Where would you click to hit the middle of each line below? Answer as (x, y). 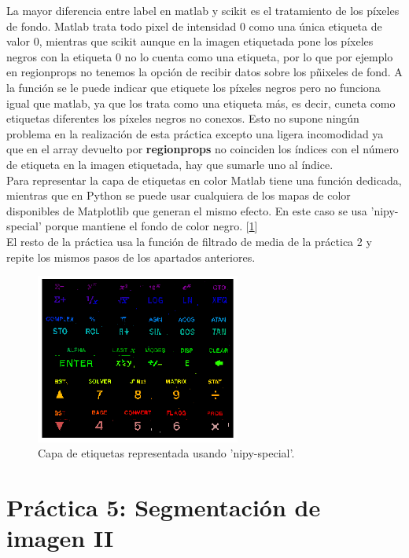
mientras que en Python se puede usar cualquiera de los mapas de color (179, 195)
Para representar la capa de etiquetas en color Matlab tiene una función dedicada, (204, 180)
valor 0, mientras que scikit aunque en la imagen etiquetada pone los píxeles (190, 41)
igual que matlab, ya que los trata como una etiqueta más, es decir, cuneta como (201, 103)
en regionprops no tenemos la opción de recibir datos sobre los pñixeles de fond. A (204, 72)
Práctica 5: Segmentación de (164, 507)
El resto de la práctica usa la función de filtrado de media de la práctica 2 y (189, 241)
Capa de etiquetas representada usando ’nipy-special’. (166, 453)
